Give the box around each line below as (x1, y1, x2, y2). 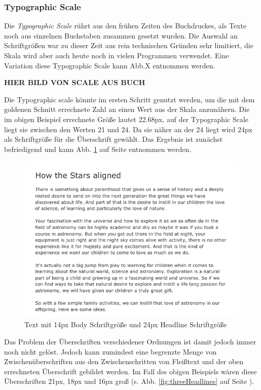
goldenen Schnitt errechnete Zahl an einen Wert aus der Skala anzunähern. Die (4, 104, 250, 114)
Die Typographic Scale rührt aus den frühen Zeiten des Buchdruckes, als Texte (4, 20, 247, 31)
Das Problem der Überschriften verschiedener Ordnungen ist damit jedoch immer (4, 336, 256, 346)
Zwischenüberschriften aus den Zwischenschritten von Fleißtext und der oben (4, 356, 244, 367)
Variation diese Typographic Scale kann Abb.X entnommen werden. (4, 60, 215, 70)
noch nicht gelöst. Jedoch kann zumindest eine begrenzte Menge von (4, 346, 217, 357)
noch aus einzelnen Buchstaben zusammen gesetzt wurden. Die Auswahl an (4, 30, 238, 41)
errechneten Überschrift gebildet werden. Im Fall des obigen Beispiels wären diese (4, 366, 257, 376)
